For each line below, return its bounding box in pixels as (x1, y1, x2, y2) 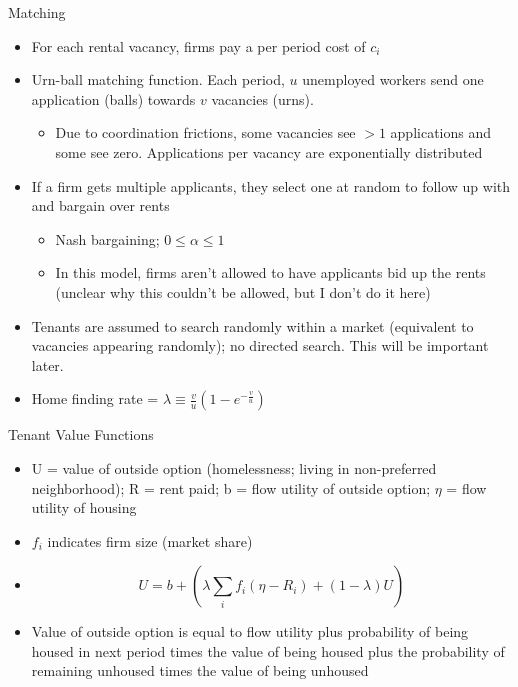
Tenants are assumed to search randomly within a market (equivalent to (31, 315, 474, 336)
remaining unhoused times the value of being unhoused (31, 660, 369, 681)
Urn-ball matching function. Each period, (31, 69, 285, 90)
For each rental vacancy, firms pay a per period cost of (31, 35, 366, 56)
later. (31, 354, 64, 375)
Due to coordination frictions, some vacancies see (55, 122, 356, 143)
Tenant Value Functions (8, 424, 154, 445)
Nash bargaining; (55, 228, 160, 249)
